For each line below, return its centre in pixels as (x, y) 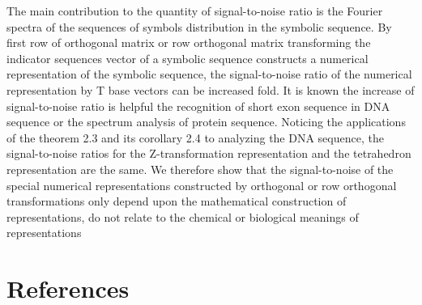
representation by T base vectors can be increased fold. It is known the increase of (211, 89)
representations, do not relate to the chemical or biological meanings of (183, 216)
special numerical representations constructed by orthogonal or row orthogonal (202, 185)
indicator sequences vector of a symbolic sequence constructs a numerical (188, 58)
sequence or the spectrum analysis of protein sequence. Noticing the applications (206, 122)
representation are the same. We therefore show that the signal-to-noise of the (200, 169)
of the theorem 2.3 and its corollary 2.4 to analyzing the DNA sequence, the (195, 137)
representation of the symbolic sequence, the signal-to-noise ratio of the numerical (209, 74)
